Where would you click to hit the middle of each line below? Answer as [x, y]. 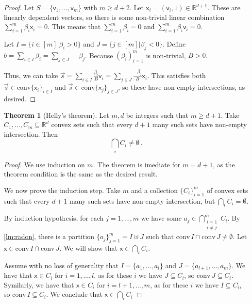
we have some [161, 218]
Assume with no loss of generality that [61, 265]
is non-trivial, [166, 55]
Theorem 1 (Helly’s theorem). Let [57, 115]
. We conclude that [74, 294]
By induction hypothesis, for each [54, 218]
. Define [174, 43]
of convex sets [227, 190]
